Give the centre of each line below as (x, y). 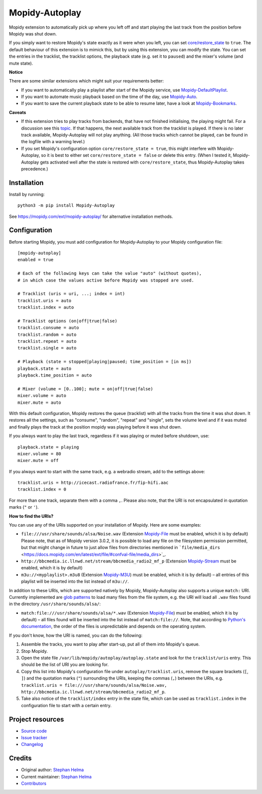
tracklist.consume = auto (49, 328)
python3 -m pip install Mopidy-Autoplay (66, 206)
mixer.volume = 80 (40, 454)
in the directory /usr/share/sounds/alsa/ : (55, 604)
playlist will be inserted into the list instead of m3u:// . (75, 581)
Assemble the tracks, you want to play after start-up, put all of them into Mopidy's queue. (110, 644)
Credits (20, 758)
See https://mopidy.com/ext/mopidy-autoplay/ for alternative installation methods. (91, 216)
